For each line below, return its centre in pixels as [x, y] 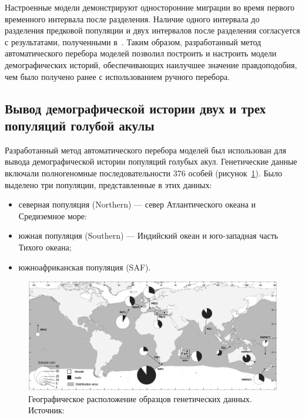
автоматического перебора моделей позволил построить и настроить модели [141, 53]
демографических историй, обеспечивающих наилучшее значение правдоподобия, [151, 64]
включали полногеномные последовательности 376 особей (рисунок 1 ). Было [143, 173]
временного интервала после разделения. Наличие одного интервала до [132, 19]
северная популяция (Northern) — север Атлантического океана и [137, 204]
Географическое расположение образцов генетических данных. [140, 398]
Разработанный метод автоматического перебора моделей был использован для [145, 150]
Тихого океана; [45, 247]
